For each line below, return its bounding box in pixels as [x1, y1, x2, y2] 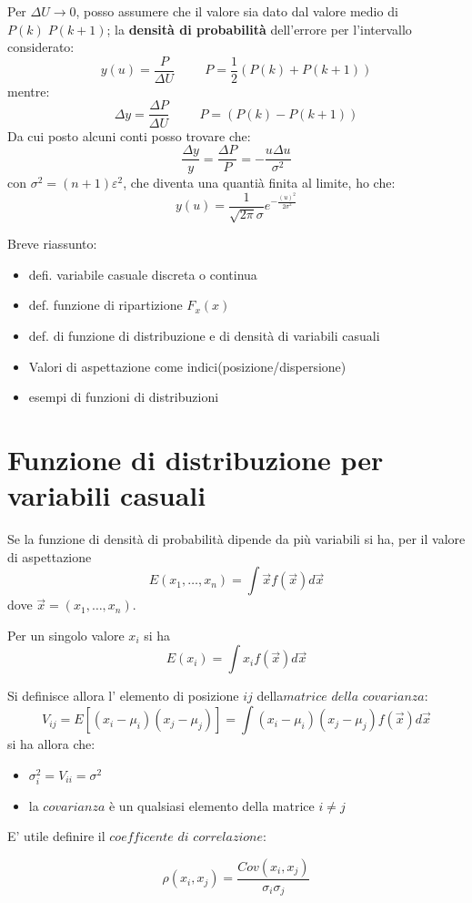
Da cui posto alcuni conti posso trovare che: [7, 126, 251, 145]
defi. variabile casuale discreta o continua [28, 264, 257, 283]
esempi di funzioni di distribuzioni [28, 387, 219, 406]
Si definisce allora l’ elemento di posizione [7, 686, 239, 705]
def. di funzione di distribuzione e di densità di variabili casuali [28, 325, 380, 344]
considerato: [7, 37, 75, 56]
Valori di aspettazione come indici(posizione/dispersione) [28, 356, 346, 375]
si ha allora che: [7, 734, 95, 754]
